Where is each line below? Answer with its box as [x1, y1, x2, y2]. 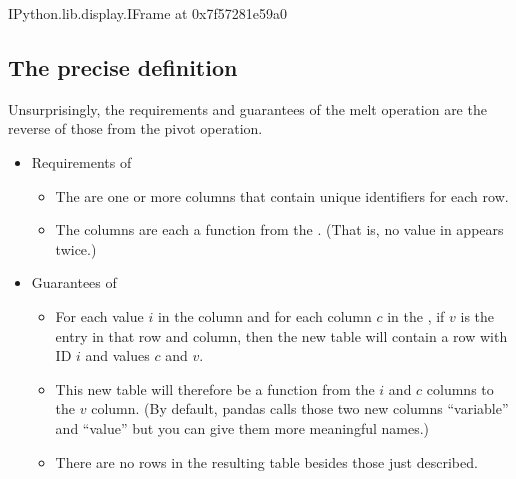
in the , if [387, 305, 445, 326]
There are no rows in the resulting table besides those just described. [55, 451, 478, 472]
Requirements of [31, 151, 132, 172]
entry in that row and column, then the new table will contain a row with [55, 325, 508, 346]
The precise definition [8, 51, 238, 82]
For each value [55, 305, 144, 326]
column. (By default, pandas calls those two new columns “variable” [91, 398, 509, 419]
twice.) [55, 238, 97, 259]
